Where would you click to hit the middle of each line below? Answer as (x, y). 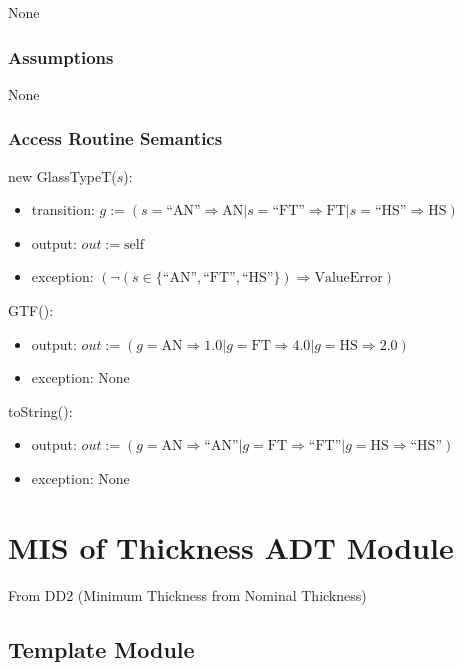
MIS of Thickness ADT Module (231, 546)
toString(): (40, 410)
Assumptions (61, 56)
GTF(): (31, 310)
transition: (63, 209)
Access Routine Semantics (115, 138)
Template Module (101, 648)
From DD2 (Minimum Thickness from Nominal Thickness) (187, 594)
